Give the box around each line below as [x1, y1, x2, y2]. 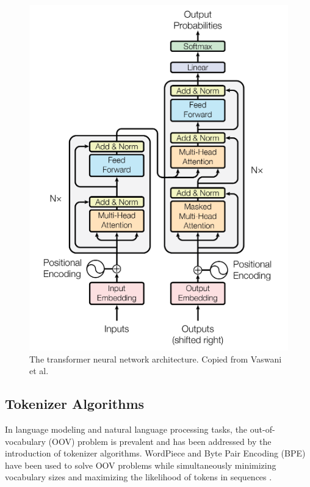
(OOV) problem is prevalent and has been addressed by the [48, 435, 272, 447]
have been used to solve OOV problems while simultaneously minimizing [5, 458, 276, 471]
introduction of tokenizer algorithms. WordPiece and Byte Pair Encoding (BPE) [5, 447, 306, 460]
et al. [29, 364, 49, 377]
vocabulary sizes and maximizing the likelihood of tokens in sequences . [5, 471, 272, 483]
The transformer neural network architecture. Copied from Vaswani [29, 352, 282, 365]
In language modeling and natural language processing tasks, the [5, 422, 248, 435]
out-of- [250, 422, 275, 435]
